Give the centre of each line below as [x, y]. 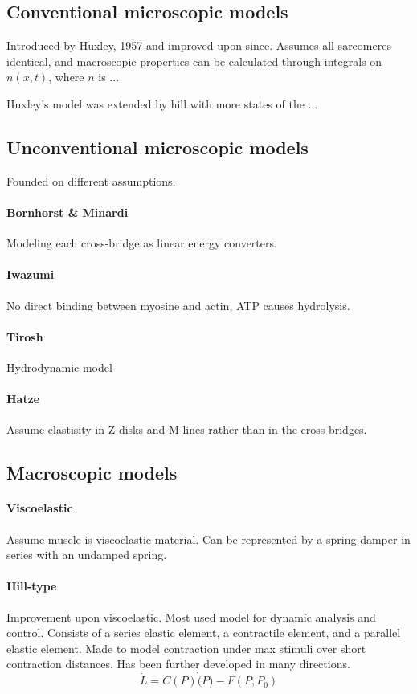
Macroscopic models [92, 473]
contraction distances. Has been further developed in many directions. [178, 664]
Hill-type [32, 586]
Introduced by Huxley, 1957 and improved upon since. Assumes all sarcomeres [199, 45]
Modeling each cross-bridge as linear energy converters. [142, 243]
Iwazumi [31, 274]
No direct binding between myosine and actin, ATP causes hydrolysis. [178, 305]
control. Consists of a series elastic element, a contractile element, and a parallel [204, 633]
